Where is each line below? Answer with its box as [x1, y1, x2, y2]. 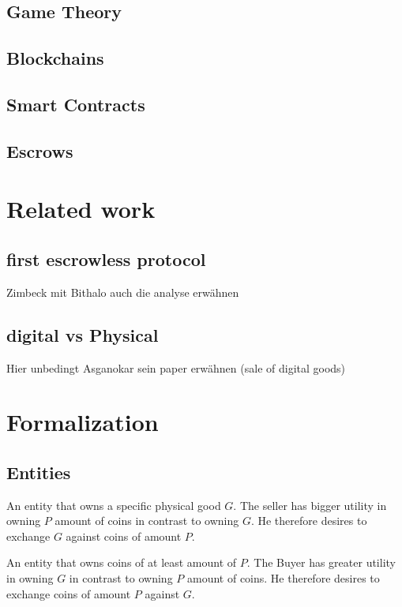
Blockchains [6, 46, 104, 70]
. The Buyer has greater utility [246, 554, 396, 571]
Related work [6, 193, 156, 225]
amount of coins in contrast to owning [54, 512, 239, 529]
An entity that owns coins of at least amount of [6, 554, 237, 571]
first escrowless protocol [6, 246, 206, 271]
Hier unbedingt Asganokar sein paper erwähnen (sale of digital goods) [6, 359, 346, 376]
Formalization [6, 406, 159, 438]
